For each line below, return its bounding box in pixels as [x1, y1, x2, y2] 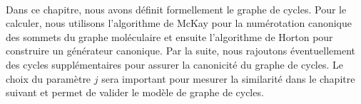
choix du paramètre [6, 71, 91, 86]
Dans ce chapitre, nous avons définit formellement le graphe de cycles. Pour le [6, 1, 347, 16]
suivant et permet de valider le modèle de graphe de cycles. [6, 85, 264, 100]
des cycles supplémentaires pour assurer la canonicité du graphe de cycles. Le [6, 57, 343, 71]
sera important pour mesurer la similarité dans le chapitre [101, 71, 355, 86]
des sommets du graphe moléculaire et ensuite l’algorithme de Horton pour [6, 29, 333, 44]
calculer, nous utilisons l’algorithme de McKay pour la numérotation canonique [6, 16, 352, 30]
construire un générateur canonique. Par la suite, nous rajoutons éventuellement [6, 43, 355, 58]
